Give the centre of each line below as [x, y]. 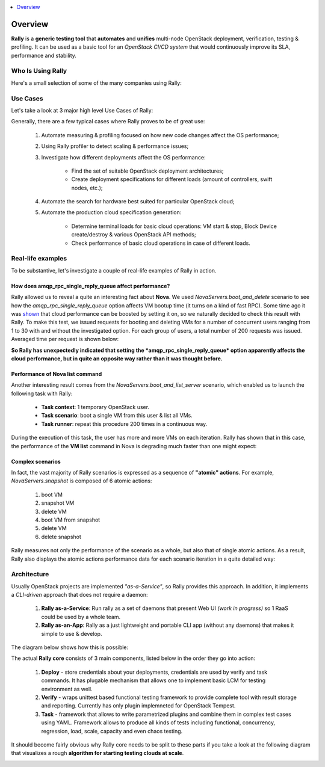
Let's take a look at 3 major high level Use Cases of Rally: [82, 110]
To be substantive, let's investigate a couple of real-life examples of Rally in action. [114, 270]
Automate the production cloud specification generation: [111, 212]
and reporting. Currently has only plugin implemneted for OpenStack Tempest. [138, 706]
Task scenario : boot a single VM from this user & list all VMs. [117, 416]
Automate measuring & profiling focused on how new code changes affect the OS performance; [160, 135]
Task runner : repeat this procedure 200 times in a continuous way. [124, 424]
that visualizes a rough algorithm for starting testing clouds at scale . [97, 753]
